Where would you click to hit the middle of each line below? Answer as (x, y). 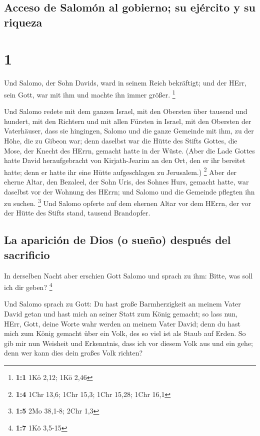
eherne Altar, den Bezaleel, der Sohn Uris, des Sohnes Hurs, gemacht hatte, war (126, 181)
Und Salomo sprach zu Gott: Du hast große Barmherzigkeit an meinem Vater (122, 304)
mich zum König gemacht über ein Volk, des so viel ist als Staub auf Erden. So (125, 333)
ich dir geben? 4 (28, 286)
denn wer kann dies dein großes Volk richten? (73, 353)
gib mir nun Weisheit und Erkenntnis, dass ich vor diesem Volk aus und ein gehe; (128, 343)
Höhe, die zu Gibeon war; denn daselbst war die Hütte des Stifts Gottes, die (121, 140)
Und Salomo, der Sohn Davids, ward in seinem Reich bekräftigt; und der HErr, (125, 83)
